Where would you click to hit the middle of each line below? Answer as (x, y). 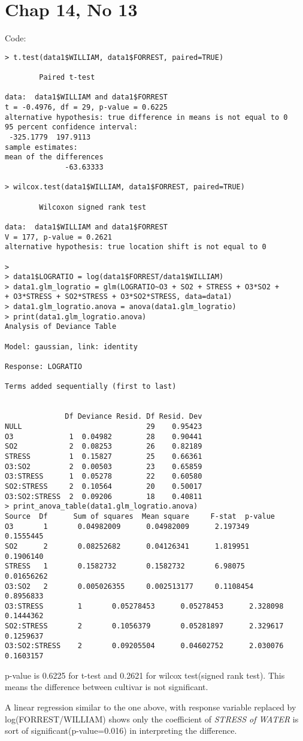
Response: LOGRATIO (43, 367)
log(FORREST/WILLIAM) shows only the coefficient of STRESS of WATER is (152, 719)
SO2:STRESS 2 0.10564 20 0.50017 (104, 486)
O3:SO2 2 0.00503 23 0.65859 (104, 466)
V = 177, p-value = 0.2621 (58, 237)
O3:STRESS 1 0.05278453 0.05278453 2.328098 (144, 606)
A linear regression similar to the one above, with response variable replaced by (151, 707)
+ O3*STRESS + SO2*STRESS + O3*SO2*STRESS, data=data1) (119, 297)
